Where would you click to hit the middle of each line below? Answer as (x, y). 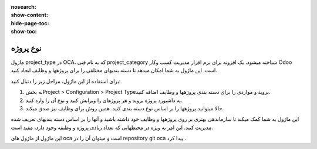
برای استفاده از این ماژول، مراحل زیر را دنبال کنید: (66, 81)
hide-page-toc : (30, 23)
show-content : (29, 15)
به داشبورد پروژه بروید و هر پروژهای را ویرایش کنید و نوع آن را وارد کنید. (104, 100)
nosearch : (23, 7)
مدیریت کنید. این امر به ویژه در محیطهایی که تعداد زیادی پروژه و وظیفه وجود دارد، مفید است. (112, 127)
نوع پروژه (26, 48)
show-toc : (24, 32)
